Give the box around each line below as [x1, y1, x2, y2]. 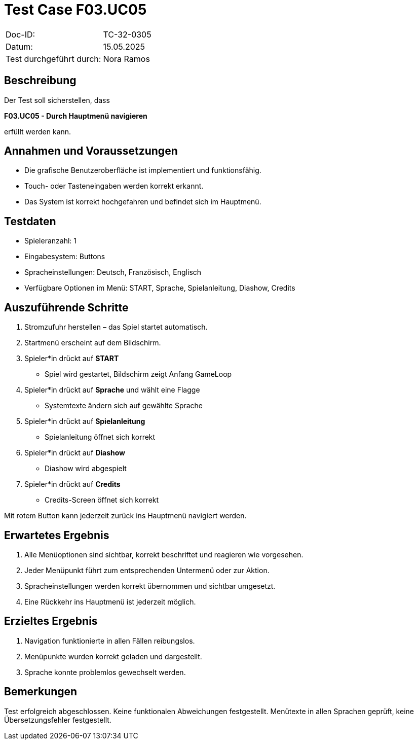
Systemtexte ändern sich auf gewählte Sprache [45, 401, 203, 410]
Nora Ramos [103, 53, 150, 64]
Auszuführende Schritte [4, 301, 129, 314]
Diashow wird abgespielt [45, 464, 127, 473]
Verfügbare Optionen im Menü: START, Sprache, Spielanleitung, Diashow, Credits [24, 284, 295, 293]
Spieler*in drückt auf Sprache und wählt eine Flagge [24, 385, 200, 395]
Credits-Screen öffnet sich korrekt [45, 495, 159, 505]
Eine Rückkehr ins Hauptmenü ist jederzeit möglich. [24, 597, 196, 606]
